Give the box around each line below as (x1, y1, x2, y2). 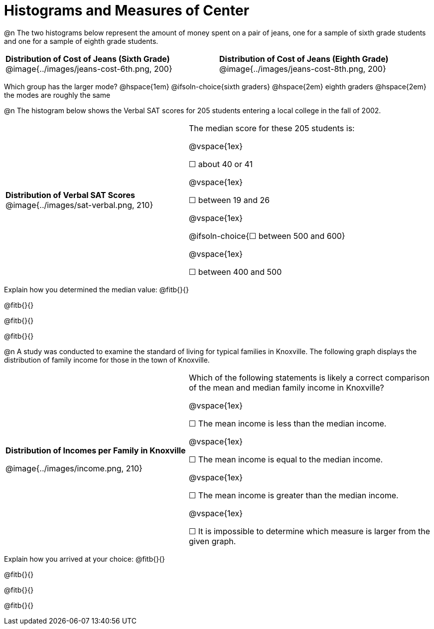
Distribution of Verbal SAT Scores (5, 190, 135, 200)
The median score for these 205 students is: (188, 123, 355, 133)
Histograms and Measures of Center (4, 2, 250, 19)
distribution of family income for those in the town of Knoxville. (4, 355, 210, 364)
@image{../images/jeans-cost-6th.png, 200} (5, 63, 172, 74)
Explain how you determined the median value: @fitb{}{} (4, 285, 189, 294)
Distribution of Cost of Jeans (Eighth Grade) (219, 53, 389, 64)
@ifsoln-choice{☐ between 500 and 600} (188, 230, 345, 241)
